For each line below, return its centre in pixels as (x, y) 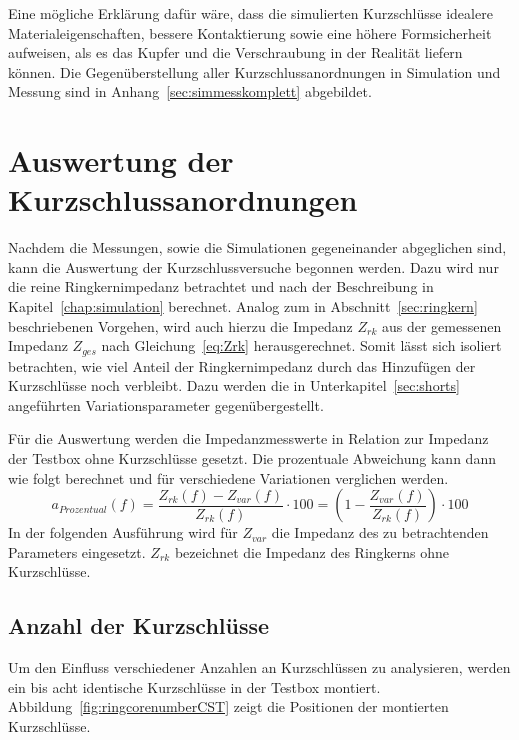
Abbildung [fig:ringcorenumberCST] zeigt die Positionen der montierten (228, 706)
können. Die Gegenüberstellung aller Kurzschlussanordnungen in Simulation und (254, 71)
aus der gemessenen (442, 325)
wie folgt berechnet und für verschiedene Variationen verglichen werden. (228, 477)
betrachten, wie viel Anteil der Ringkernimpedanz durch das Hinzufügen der (242, 365)
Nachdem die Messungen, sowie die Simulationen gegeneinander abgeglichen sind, (257, 247)
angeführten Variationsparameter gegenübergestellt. (166, 404)
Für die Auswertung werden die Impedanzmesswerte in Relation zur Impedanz (248, 438)
